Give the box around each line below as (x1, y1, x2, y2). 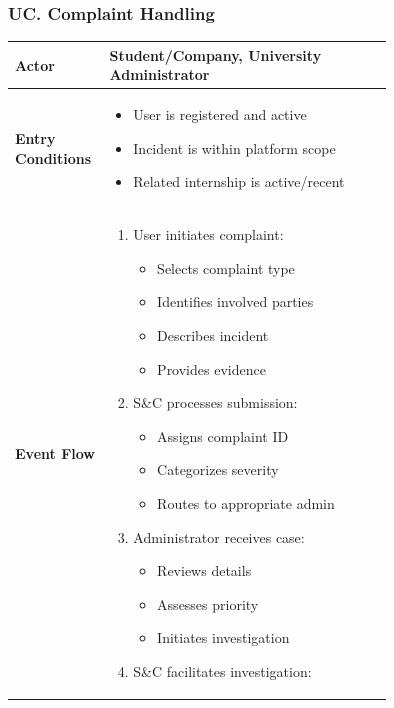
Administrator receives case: (133, 526, 305, 547)
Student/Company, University (109, 44, 322, 65)
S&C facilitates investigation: (133, 660, 312, 681)
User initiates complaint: (133, 224, 284, 245)
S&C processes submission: (133, 392, 298, 413)
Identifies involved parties (157, 291, 314, 312)
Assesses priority (157, 593, 259, 614)
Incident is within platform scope (133, 137, 336, 158)
